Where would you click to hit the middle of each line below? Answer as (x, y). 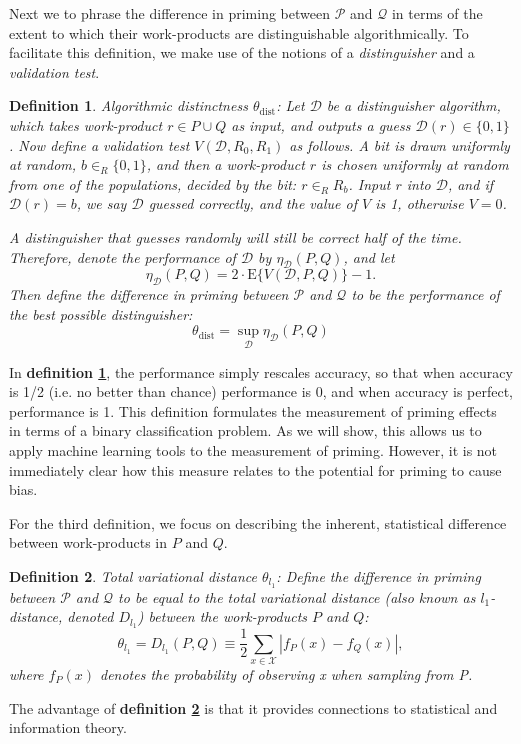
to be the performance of (425, 294)
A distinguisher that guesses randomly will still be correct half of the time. (235, 236)
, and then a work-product (225, 164)
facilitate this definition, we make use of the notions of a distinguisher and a (242, 52)
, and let (369, 256)
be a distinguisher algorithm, (413, 105)
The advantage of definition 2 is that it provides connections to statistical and (253, 707)
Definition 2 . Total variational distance (133, 575)
